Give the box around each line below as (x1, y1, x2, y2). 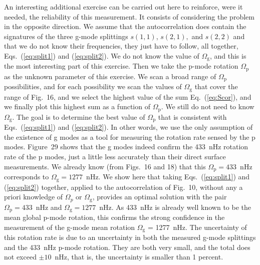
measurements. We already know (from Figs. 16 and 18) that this (4, 161, 206, 171)
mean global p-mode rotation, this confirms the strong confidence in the (4, 212, 225, 222)
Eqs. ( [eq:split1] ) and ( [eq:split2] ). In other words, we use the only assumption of (4, 122, 253, 132)
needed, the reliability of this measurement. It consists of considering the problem (4, 11, 254, 22)
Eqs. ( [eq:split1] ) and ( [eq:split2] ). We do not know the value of (4, 50, 199, 61)
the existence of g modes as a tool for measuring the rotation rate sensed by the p (4, 131, 255, 142)
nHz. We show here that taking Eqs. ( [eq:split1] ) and (86, 171, 250, 182)
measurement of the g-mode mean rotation (4, 221, 135, 232)
